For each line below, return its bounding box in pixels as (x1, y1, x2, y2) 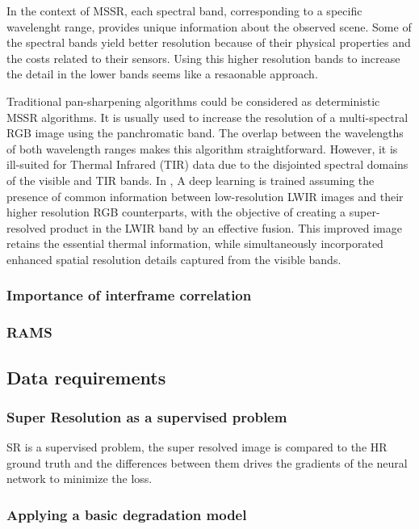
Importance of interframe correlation (6, 285, 252, 305)
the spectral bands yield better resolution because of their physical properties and (6, 34, 411, 51)
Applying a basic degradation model (6, 504, 247, 524)
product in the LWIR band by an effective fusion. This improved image (49, 219, 402, 236)
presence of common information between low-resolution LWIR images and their (6, 187, 404, 204)
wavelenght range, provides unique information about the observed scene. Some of (6, 18, 412, 35)
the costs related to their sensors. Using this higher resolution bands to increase (6, 49, 400, 66)
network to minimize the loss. (6, 470, 153, 487)
